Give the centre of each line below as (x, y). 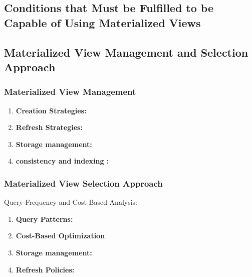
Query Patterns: (44, 219)
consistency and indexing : (62, 161)
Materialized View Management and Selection (126, 52)
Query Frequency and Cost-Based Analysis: (71, 202)
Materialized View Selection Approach (83, 183)
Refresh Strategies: (49, 127)
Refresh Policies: (45, 269)
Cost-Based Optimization (60, 236)
